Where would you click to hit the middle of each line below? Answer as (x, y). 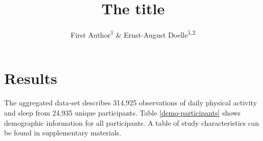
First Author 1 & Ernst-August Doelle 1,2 (133, 34)
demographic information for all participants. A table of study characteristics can (131, 122)
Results (31, 78)
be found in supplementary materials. (63, 133)
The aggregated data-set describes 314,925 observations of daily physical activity (131, 103)
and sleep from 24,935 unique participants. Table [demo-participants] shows (122, 112)
